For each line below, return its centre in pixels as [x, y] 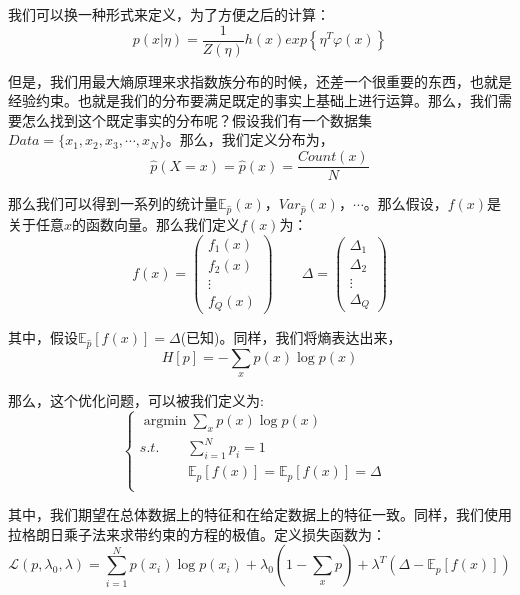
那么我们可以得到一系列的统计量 [113, 203]
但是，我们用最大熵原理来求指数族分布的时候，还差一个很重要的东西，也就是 [260, 80]
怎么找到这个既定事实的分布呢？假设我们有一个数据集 [196, 119]
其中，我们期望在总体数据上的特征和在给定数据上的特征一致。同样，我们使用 [260, 514]
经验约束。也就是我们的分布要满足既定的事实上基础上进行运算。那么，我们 [253, 100]
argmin [165, 421]
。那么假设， [405, 203]
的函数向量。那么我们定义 [156, 223]
